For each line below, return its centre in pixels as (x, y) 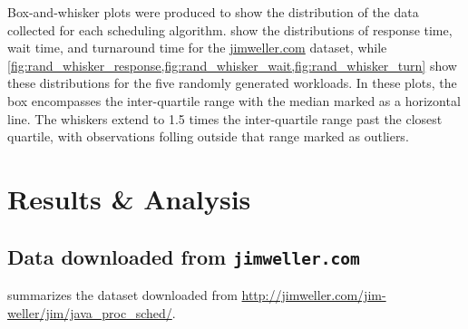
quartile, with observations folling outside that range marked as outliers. (208, 136)
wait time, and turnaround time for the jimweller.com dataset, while (197, 48)
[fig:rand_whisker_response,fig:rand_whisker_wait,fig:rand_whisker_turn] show (232, 65)
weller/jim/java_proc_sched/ (90, 312)
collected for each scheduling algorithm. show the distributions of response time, (230, 29)
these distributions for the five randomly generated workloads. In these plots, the (232, 83)
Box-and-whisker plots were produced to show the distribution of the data (213, 12)
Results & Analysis (129, 198)
